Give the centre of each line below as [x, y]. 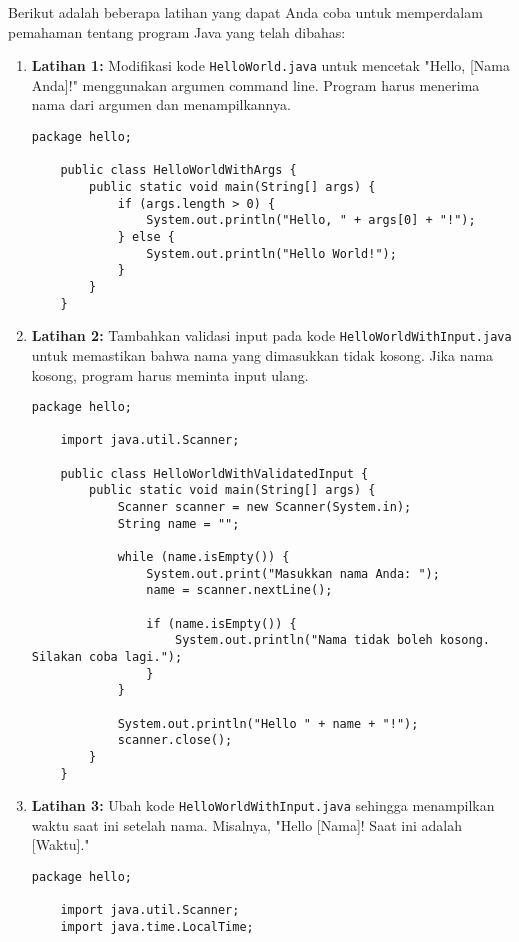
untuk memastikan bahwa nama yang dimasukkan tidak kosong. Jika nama [262, 354]
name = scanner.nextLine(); [239, 590]
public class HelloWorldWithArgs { [178, 170]
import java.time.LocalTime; [157, 927]
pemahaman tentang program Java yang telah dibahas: [177, 31]
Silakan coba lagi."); [107, 656]
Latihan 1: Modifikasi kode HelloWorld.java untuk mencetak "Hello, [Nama [270, 65]
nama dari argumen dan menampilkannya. [161, 104]
